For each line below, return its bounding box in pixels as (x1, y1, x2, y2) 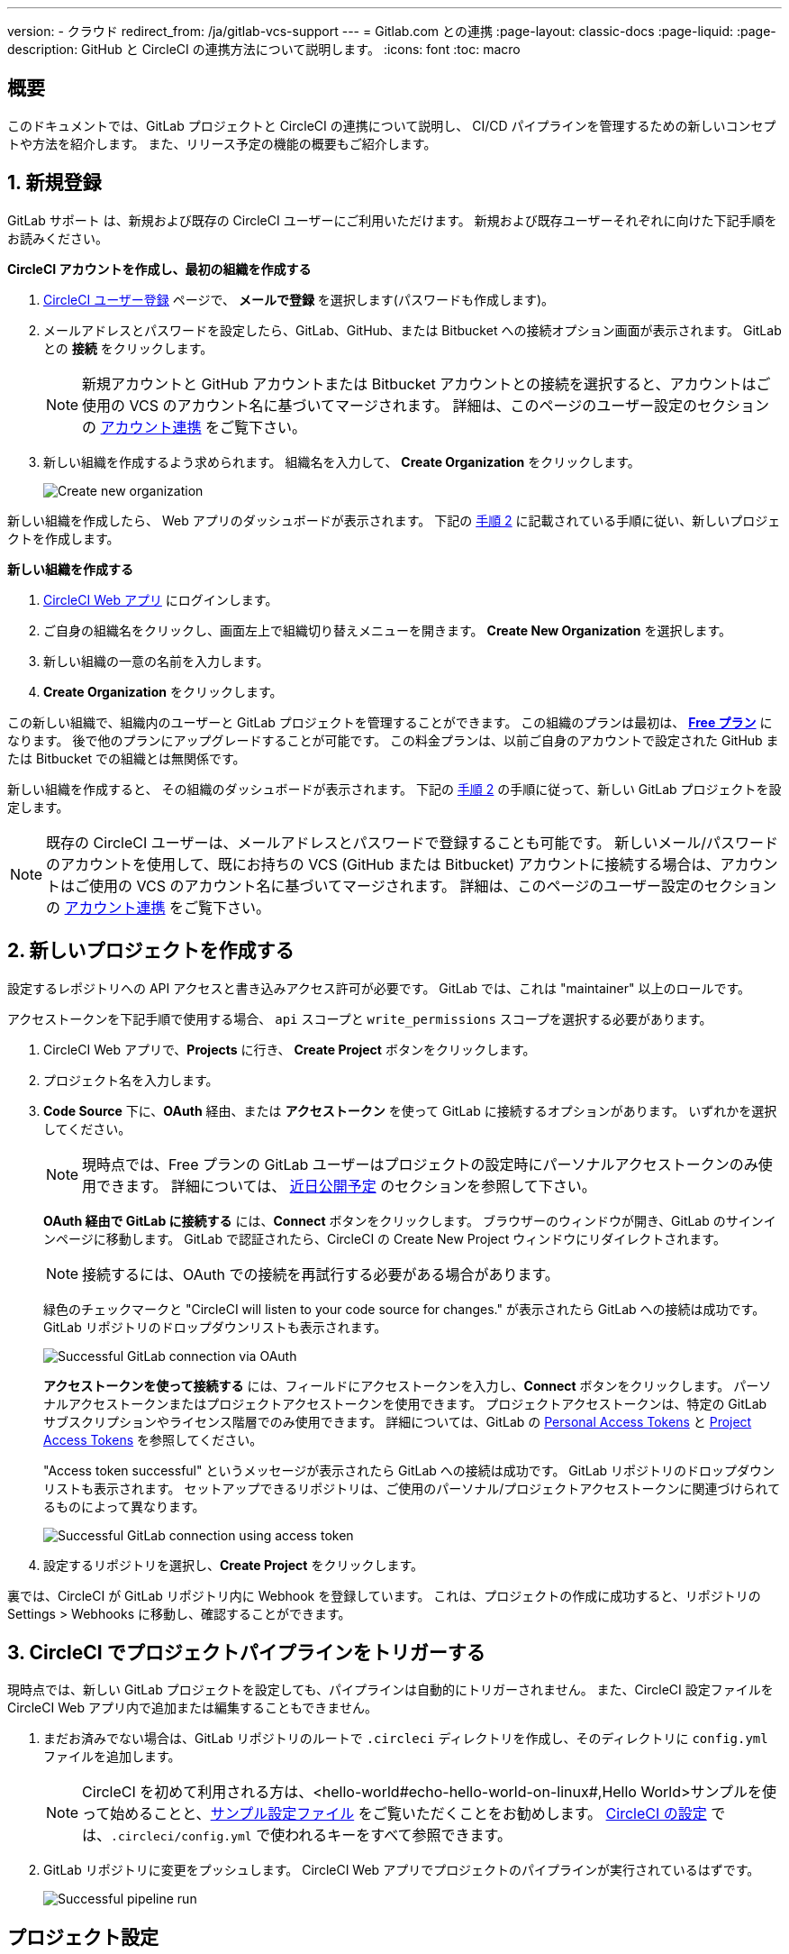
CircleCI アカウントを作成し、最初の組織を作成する (7, 260, 312, 277)
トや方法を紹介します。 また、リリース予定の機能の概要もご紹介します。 (7, 135, 437, 151)
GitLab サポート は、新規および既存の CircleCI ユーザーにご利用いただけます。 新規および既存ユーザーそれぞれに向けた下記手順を (7, 212, 777, 228)
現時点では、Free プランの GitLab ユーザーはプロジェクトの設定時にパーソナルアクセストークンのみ (82, 1155, 758, 1173)
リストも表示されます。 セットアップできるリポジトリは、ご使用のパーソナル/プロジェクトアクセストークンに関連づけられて (43, 1480, 781, 1496)
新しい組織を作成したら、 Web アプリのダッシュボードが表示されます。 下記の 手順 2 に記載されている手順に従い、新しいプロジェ (7, 512, 781, 528)
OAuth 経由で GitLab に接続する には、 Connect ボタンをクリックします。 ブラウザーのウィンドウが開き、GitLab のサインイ (43, 1212, 776, 1228)
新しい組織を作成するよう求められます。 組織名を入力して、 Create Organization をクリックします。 (43, 453, 640, 470)
